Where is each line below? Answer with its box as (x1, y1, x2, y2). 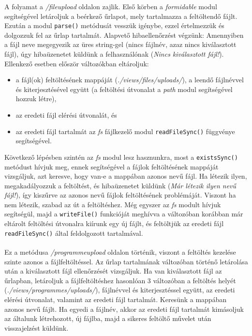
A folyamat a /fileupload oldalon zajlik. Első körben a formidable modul (4, 1, 217, 11)
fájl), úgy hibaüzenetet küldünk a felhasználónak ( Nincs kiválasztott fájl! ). (4, 49, 224, 59)
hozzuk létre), (15, 93, 57, 104)
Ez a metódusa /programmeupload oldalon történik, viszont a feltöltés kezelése (4, 246, 236, 257)
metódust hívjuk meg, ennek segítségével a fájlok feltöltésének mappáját (4, 161, 219, 171)
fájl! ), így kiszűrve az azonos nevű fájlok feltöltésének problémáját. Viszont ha (4, 190, 236, 200)
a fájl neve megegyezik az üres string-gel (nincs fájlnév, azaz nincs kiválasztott (4, 39, 237, 49)
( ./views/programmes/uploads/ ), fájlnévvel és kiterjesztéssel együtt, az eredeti (4, 285, 235, 295)
